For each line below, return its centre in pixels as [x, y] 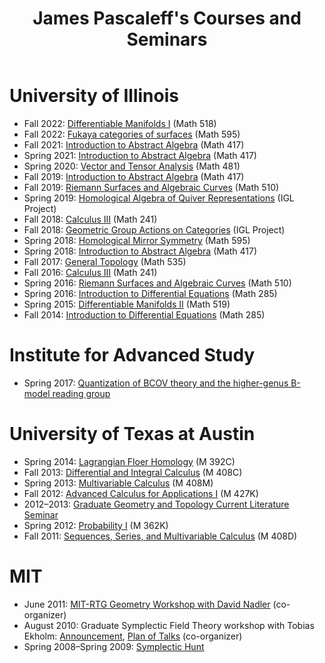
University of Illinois [94, 96]
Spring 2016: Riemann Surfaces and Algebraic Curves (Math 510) [157, 283]
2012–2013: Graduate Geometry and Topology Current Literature [156, 504]
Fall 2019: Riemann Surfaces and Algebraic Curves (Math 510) [151, 187]
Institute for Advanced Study [132, 355]
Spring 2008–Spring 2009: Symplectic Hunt [114, 646]
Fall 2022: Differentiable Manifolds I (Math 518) [120, 123]
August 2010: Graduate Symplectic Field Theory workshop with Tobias [169, 625]
